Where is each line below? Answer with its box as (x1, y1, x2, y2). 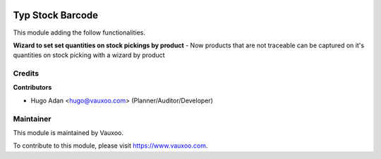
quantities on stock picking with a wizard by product (13, 51, 165, 59)
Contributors (13, 83, 52, 92)
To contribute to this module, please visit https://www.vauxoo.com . (13, 141, 208, 150)
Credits (13, 69, 39, 78)
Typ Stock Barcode (13, 9, 99, 21)
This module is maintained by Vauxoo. (13, 128, 123, 137)
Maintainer (13, 114, 52, 124)
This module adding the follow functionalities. (13, 28, 146, 37)
